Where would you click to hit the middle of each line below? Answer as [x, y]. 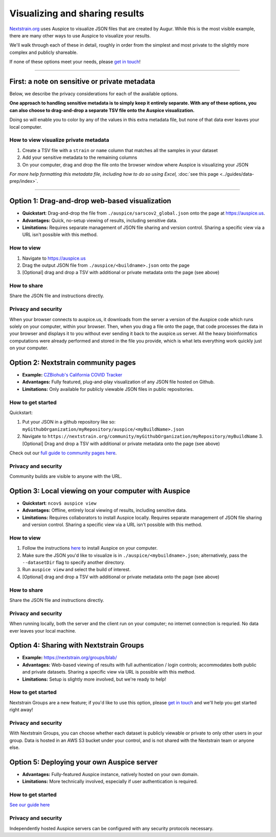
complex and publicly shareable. [44, 52]
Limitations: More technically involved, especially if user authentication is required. [110, 782]
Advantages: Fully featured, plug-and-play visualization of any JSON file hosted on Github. [118, 382]
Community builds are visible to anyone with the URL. [66, 476]
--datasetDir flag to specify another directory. [74, 562]
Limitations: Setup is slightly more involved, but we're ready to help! [94, 679]
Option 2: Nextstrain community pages [73, 362]
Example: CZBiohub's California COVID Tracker [72, 375]
